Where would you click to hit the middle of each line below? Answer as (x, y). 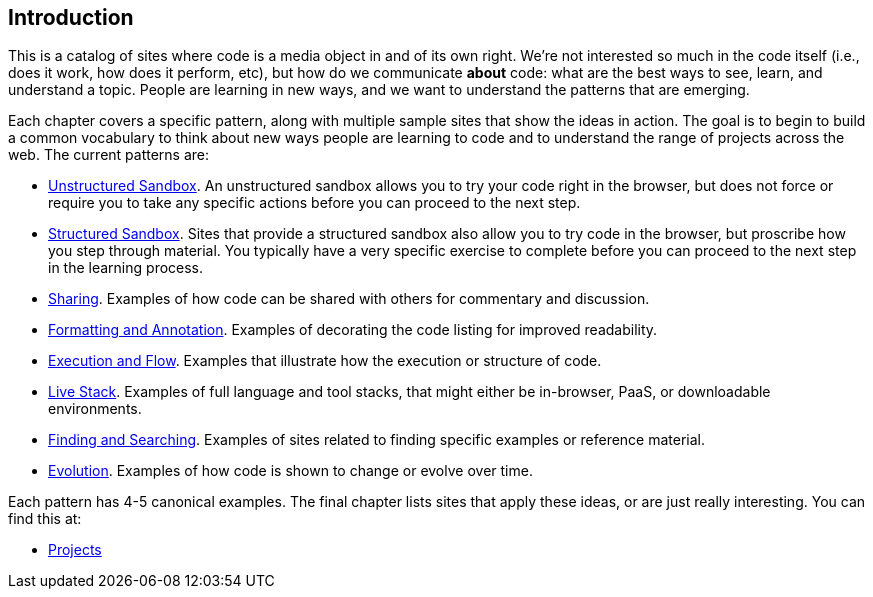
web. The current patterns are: (109, 155)
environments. (95, 409)
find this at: (45, 519)
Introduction (71, 17)
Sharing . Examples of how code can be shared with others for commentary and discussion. (349, 299)
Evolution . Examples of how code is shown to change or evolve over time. (290, 471)
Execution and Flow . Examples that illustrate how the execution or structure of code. (325, 361)
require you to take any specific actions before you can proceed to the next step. (314, 203)
